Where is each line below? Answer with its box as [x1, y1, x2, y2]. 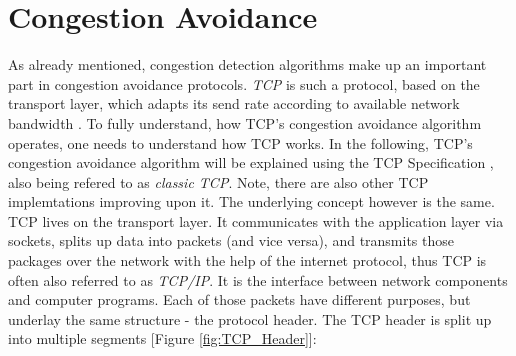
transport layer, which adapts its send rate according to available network [8, 93, 460, 114]
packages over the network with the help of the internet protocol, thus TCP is [8, 250, 487, 271]
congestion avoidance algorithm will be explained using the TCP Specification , [8, 152, 494, 173]
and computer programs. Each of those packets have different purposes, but [8, 289, 471, 310]
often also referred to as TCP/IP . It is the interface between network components [8, 269, 508, 290]
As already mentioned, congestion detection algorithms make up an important [8, 54, 487, 75]
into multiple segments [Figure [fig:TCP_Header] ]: [8, 328, 317, 349]
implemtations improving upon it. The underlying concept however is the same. [8, 191, 495, 212]
